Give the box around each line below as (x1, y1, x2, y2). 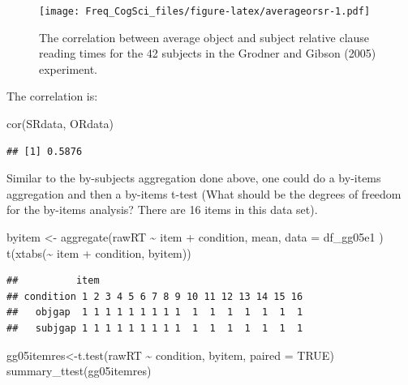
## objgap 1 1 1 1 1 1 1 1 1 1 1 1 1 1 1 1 (6, 306, 303, 319)
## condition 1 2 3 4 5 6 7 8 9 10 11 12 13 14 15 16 (6, 290, 303, 302)
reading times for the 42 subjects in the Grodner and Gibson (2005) (39, 45, 376, 62)
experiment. (39, 60, 97, 77)
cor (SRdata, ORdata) (6, 115, 114, 132)
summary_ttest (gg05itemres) (6, 362, 152, 379)
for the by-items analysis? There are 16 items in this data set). (6, 201, 318, 218)
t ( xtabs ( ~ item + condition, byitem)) (6, 244, 191, 261)
